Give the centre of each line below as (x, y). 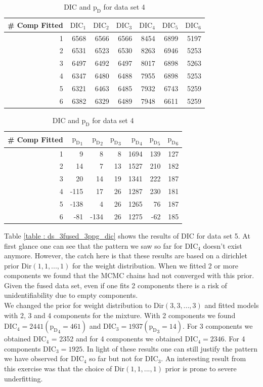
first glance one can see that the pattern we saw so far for (93, 245)
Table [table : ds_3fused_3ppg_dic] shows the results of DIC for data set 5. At (127, 235)
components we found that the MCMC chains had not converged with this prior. (129, 275)
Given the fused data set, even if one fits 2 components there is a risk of (116, 285)
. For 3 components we (218, 326)
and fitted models (232, 305)
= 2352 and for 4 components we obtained (117, 339)
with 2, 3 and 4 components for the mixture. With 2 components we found (120, 315)
